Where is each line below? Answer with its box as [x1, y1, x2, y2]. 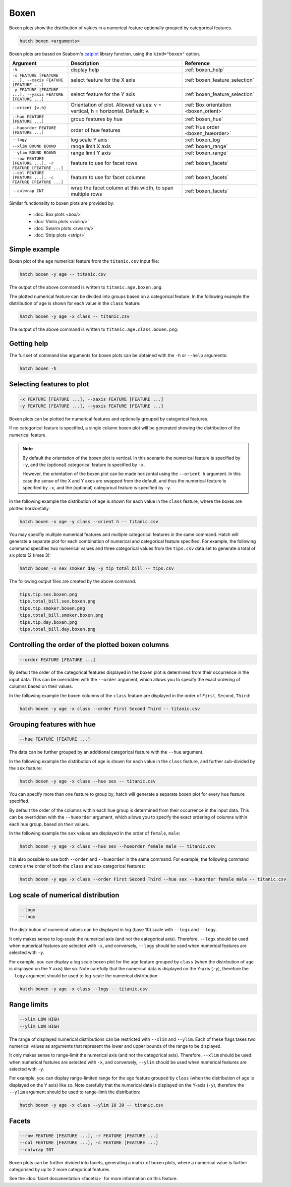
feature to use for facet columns [70, 174, 146, 181]
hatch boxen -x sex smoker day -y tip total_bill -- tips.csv [19, 565, 174, 571]
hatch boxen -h [19, 365, 57, 371]
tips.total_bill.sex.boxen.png [19, 598, 96, 604]
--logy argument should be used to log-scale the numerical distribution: [9, 972, 159, 979]
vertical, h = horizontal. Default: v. [70, 107, 150, 114]
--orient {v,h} [12, 105, 47, 111]
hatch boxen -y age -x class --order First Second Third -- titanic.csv [19, 706, 200, 712]
